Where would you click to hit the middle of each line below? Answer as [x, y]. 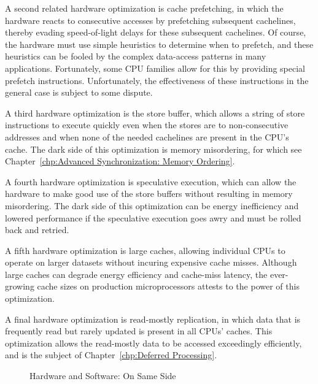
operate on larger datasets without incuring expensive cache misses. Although [151, 262]
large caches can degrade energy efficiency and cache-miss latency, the [136, 274]
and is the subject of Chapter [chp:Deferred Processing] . [111, 355]
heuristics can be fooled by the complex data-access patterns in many [136, 56]
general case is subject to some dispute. [79, 92]
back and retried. [37, 230]
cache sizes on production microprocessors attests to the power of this [168, 286]
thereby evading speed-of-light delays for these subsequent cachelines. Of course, [156, 32]
